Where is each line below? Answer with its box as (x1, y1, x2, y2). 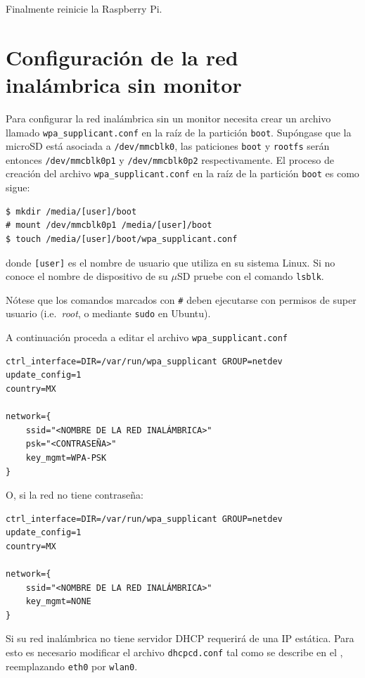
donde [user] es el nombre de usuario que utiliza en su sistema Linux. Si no (6, 255, 335, 269)
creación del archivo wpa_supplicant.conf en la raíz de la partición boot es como (6, 166, 359, 181)
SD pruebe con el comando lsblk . (177, 269, 324, 283)
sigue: (6, 180, 30, 195)
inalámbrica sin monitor (6, 70, 242, 98)
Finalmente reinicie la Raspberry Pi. (6, 1, 162, 15)
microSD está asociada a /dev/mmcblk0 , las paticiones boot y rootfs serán (6, 139, 330, 153)
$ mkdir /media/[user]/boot (6, 206, 137, 217)
